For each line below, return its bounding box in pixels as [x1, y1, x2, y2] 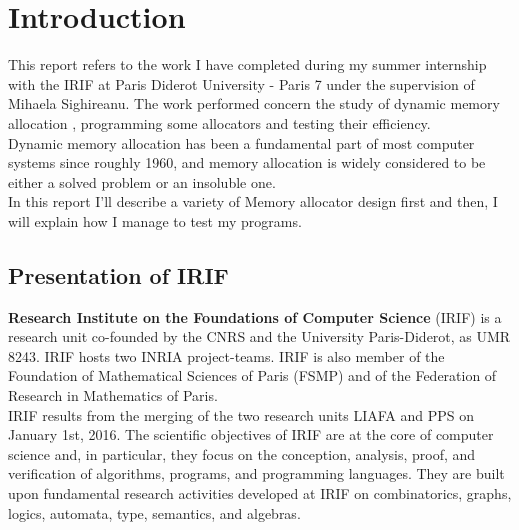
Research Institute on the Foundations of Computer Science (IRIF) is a [8, 306, 502, 327]
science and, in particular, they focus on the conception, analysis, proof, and [8, 443, 476, 464]
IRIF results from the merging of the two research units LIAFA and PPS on [8, 404, 474, 425]
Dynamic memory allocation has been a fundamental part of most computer [8, 132, 475, 153]
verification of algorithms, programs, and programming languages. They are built [8, 463, 505, 484]
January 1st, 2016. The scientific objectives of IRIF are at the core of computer [8, 424, 494, 445]
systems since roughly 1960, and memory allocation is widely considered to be [8, 152, 486, 173]
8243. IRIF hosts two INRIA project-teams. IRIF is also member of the [8, 345, 445, 366]
